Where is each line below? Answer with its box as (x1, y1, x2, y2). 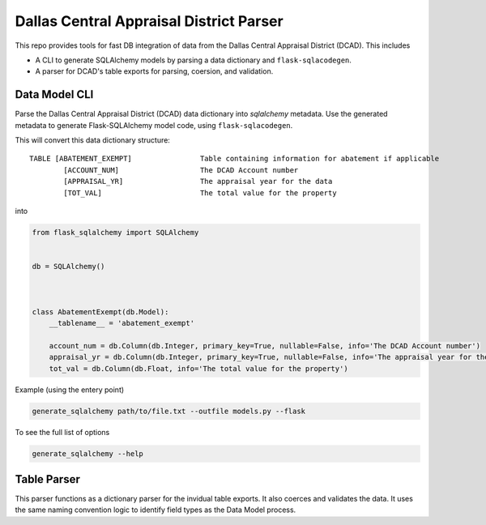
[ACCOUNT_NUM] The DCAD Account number (63, 165, 299, 174)
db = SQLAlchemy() (32, 262, 105, 271)
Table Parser (15, 472, 80, 486)
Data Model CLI (15, 87, 94, 101)
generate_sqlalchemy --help (32, 449, 143, 458)
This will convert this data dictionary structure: (15, 135, 170, 145)
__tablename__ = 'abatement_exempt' (49, 318, 194, 328)
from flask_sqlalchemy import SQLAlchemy (32, 228, 199, 237)
